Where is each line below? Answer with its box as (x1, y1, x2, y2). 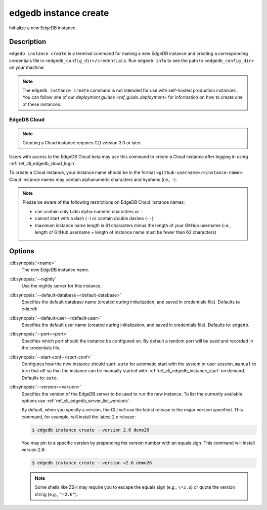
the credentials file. (21, 345, 61, 351)
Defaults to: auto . (21, 375, 58, 381)
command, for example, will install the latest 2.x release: (21, 414, 136, 420)
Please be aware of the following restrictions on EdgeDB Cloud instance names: (22, 199, 185, 205)
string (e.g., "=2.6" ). (35, 491, 79, 497)
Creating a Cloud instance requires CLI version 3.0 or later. (22, 140, 142, 146)
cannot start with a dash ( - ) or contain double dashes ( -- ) (35, 216, 154, 222)
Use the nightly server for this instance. (21, 283, 102, 289)
